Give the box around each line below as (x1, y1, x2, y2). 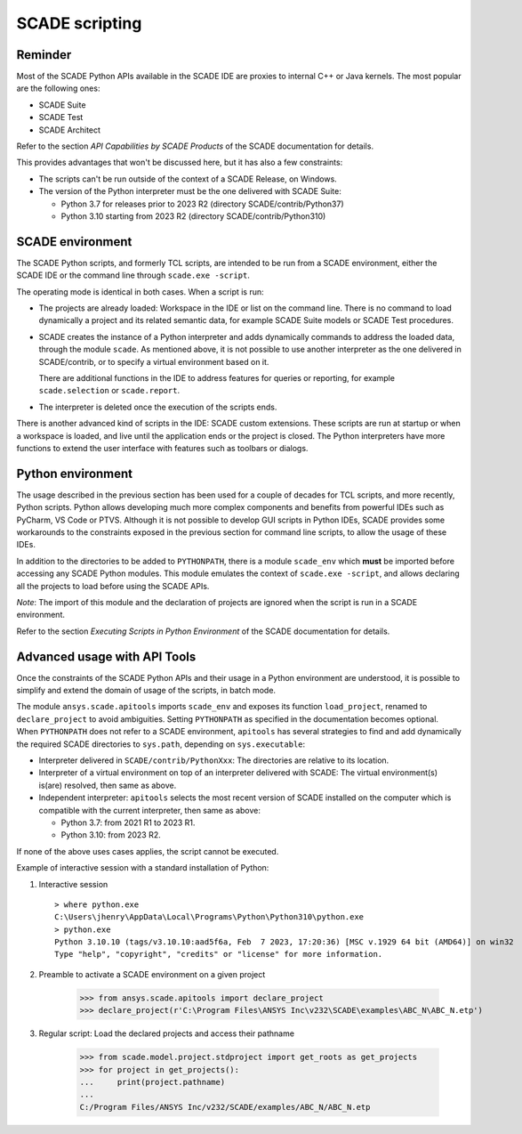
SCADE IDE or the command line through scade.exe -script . (16, 270, 251, 280)
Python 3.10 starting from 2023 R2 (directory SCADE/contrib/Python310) (60, 210, 326, 222)
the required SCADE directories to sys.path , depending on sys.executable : (16, 739, 306, 749)
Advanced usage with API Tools (16, 649, 197, 664)
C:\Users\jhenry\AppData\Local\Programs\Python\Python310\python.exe (54, 912, 365, 922)
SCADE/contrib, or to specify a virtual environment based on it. (38, 356, 269, 367)
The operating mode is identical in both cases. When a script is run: (16, 286, 264, 297)
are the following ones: (16, 83, 100, 93)
